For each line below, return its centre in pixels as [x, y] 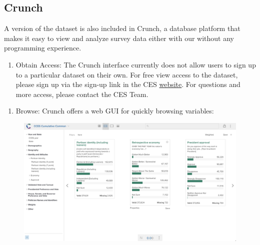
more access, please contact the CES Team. [82, 94]
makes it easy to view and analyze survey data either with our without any [119, 38]
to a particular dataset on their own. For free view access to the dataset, [127, 74]
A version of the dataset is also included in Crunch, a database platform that [122, 28]
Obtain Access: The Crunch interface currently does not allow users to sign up [136, 64]
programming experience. [43, 48]
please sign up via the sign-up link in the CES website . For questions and [128, 84]
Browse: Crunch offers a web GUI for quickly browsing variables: [115, 111]
